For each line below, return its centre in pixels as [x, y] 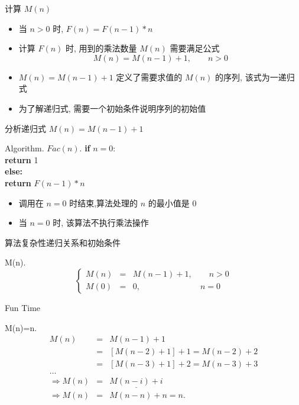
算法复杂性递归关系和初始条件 [63, 242]
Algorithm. [25, 148]
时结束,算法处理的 [104, 203]
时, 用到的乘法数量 [101, 48]
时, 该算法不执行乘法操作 [101, 223]
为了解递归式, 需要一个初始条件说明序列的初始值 [112, 108]
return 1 [22, 159]
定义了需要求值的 [149, 77]
